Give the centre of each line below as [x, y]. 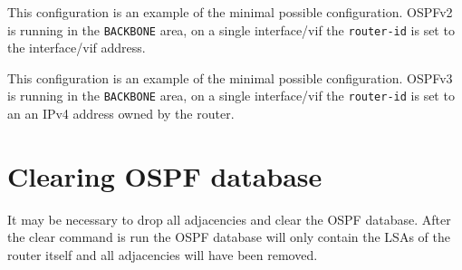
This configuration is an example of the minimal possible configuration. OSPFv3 [230, 77]
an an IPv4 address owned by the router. [121, 114]
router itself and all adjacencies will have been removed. [163, 255]
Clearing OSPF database [165, 175]
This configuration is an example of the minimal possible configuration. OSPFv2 [230, 12]
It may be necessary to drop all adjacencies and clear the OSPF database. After [229, 219]
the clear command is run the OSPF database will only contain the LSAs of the [229, 237]
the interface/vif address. [77, 48]
